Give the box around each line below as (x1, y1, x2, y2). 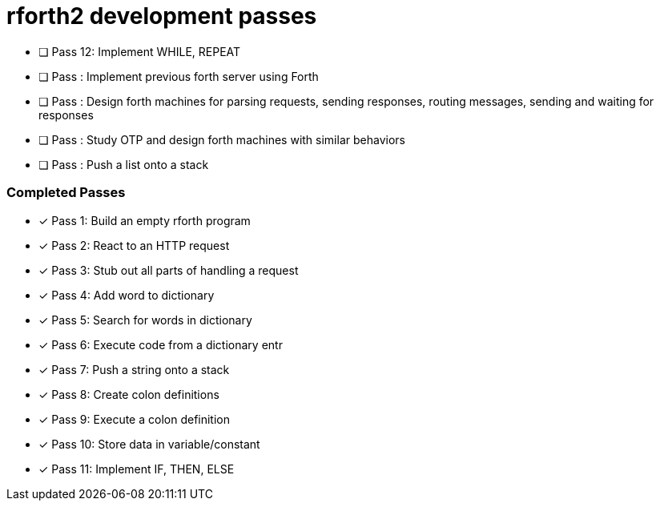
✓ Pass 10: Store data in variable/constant (38, 437, 260, 451)
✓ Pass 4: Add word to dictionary (38, 288, 215, 302)
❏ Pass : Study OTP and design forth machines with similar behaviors (38, 132, 405, 147)
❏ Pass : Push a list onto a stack (38, 157, 209, 171)
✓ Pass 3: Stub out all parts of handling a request (38, 263, 299, 277)
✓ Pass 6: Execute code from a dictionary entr (38, 337, 283, 352)
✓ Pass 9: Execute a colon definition (38, 412, 231, 426)
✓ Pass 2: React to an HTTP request (38, 238, 230, 252)
